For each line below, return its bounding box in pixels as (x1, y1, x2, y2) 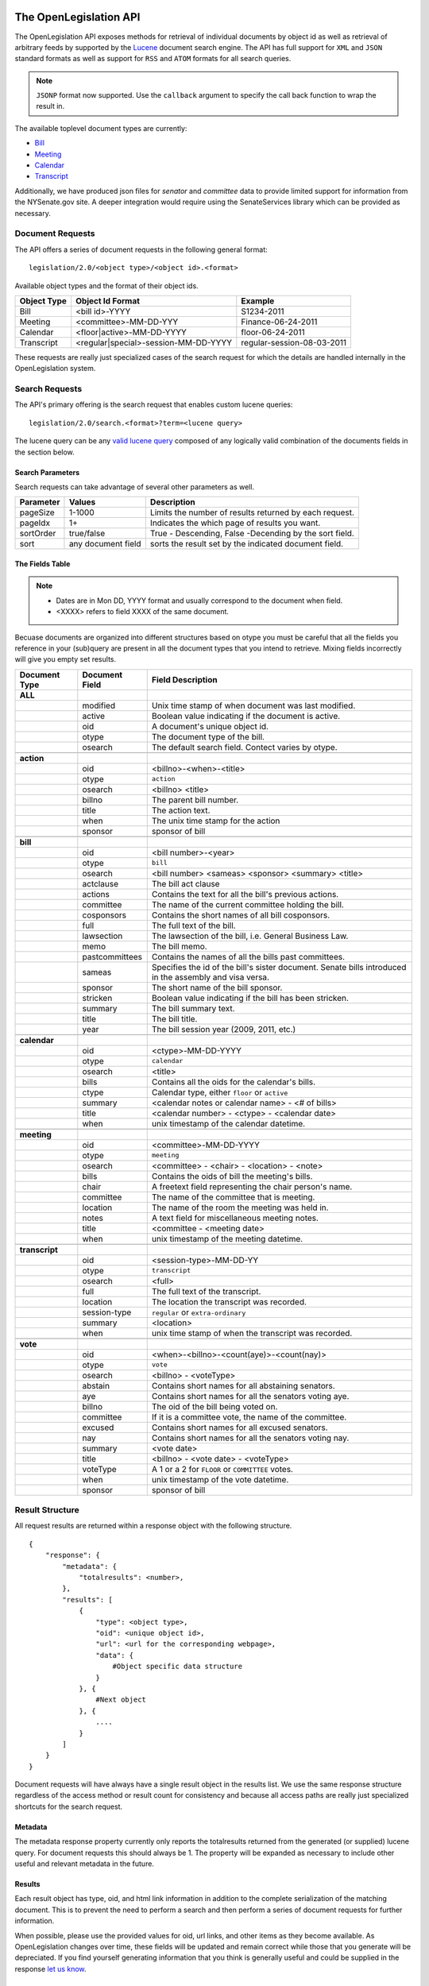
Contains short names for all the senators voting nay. (151, 1432, 350, 1443)
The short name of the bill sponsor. (151, 982, 283, 993)
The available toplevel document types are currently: (14, 123, 187, 133)
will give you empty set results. (14, 655, 117, 664)
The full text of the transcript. (151, 1285, 261, 1296)
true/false (68, 528, 106, 539)
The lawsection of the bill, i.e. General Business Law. (151, 930, 349, 941)
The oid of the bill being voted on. (151, 1401, 278, 1412)
